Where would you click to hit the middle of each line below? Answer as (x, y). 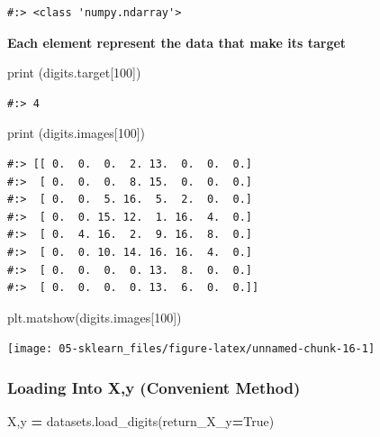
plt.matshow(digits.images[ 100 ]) (95, 317)
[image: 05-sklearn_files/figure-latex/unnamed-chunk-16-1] (191, 349)
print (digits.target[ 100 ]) (74, 73)
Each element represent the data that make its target (177, 42)
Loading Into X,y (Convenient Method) (154, 387)
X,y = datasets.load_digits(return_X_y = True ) (141, 421)
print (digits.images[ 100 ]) (77, 133)
